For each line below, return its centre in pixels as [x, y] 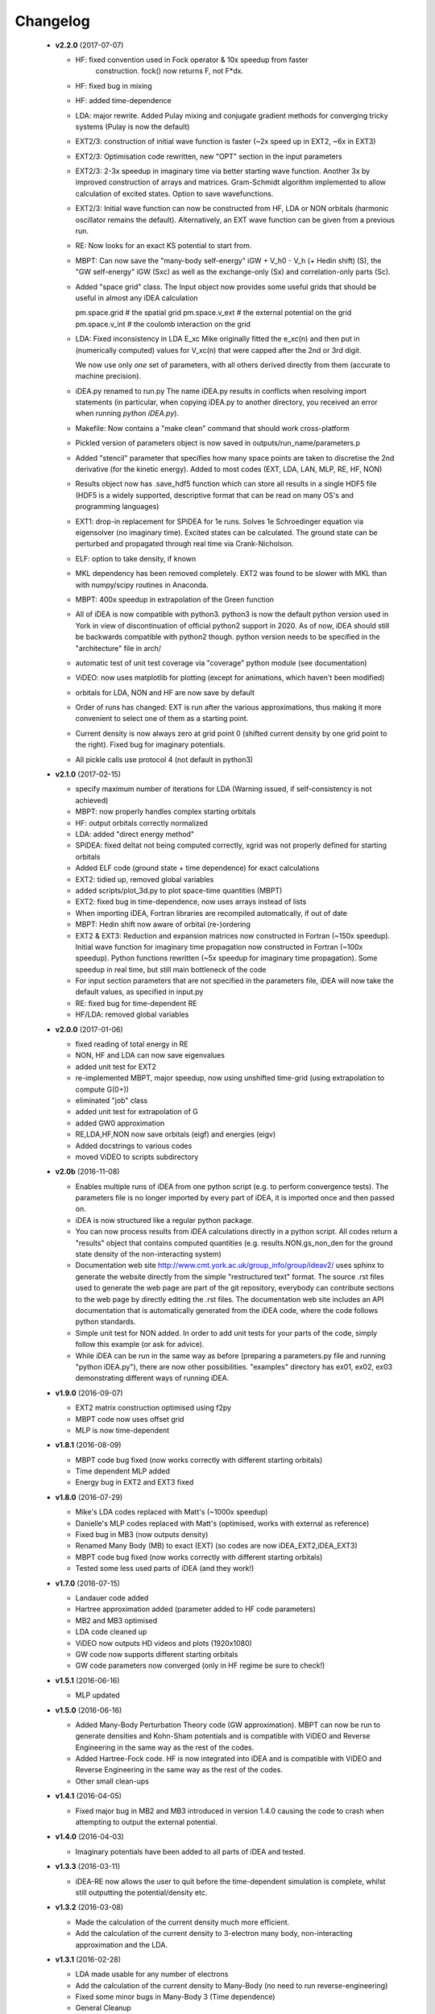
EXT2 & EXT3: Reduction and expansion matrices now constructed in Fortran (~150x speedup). [233, 935]
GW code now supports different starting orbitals [157, 1654]
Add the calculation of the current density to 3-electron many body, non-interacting [214, 1933]
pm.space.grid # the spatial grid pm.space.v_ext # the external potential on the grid [213, 313]
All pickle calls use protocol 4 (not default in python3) [164, 759]
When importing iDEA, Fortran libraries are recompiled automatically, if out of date [211, 913]
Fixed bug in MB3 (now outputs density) [142, 1535]
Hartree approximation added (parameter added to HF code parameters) [195, 1609]
